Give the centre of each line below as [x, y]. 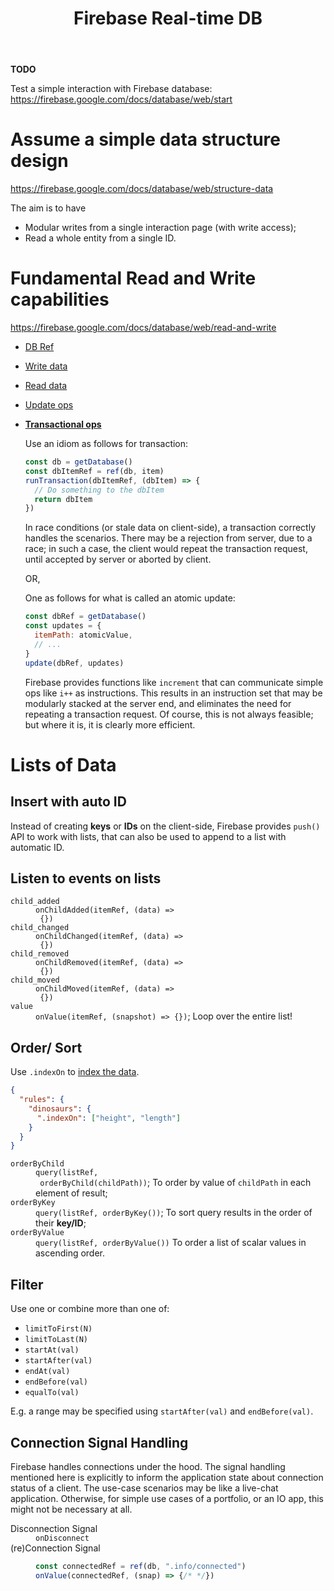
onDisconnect [62, 1538]
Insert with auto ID [68, 802]
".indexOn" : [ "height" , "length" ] [109, 1118]
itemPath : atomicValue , [83, 635]
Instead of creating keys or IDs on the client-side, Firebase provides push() [165, 826]
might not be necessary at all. [71, 1509]
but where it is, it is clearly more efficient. [110, 724]
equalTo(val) [52, 1393]
